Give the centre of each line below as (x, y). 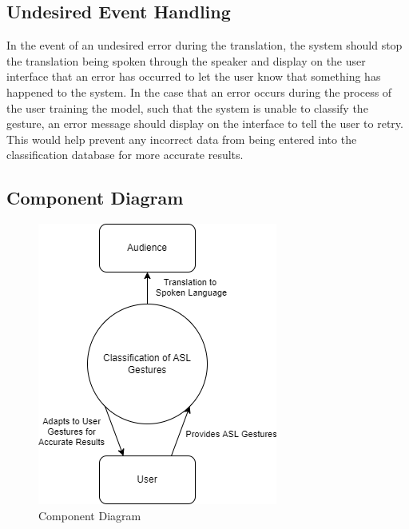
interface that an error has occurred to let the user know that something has (194, 76)
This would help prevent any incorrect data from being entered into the (182, 139)
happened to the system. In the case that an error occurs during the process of (199, 91)
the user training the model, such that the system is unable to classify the (187, 107)
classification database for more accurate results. (125, 155)
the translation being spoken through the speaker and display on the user (186, 60)
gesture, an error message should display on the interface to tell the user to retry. (205, 123)
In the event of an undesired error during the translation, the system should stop (204, 45)
